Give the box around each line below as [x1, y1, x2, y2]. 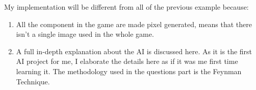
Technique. [16, 76, 50, 86]
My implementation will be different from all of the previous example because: [4, 2, 249, 12]
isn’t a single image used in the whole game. [16, 29, 154, 39]
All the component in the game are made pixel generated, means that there [16, 18, 252, 29]
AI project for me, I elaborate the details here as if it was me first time [16, 56, 238, 66]
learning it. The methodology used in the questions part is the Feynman [16, 65, 242, 76]
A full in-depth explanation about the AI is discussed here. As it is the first [16, 46, 252, 56]
